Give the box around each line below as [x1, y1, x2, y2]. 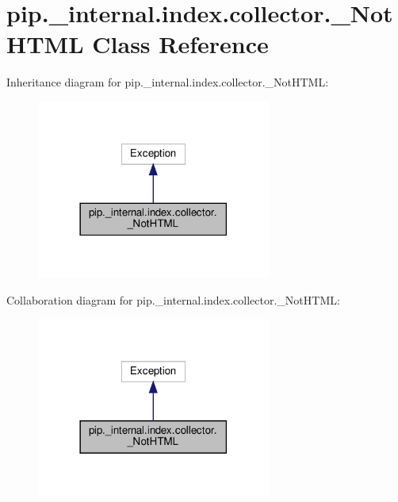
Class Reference [92, 28, 269, 60]
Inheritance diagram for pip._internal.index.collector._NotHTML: [6, 74, 329, 90]
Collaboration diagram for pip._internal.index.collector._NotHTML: [6, 291, 340, 308]
